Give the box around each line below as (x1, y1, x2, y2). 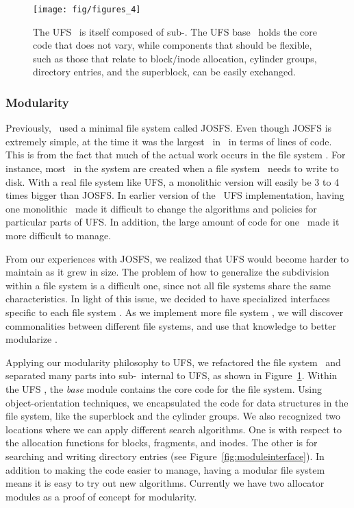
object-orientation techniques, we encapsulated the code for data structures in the (5, 395, 349, 409)
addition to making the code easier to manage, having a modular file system (5, 462, 325, 476)
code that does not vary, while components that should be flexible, (33, 38, 312, 52)
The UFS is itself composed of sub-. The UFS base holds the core (33, 24, 318, 38)
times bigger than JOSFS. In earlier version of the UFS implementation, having (5, 188, 344, 202)
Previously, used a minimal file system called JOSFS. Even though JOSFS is (5, 121, 332, 135)
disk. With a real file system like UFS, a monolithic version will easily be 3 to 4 (5, 174, 340, 189)
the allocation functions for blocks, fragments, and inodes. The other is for (5, 435, 318, 450)
